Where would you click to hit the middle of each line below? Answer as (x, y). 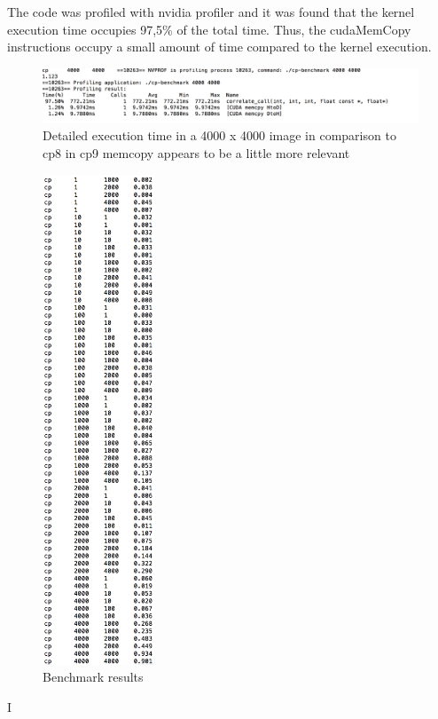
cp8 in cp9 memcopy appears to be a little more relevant (196, 153)
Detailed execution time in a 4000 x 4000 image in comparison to (219, 135)
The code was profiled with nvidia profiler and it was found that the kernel (211, 12)
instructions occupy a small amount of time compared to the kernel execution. (219, 47)
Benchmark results (93, 677)
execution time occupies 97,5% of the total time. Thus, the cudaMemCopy (209, 29)
